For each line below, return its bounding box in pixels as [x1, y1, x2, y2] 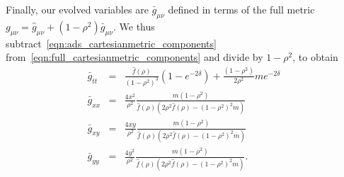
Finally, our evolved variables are [6, 2, 149, 16]
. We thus [113, 18, 155, 33]
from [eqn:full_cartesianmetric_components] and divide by [6, 50, 263, 64]
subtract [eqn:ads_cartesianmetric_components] [6, 35, 217, 50]
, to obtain [292, 50, 338, 64]
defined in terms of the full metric [168, 2, 315, 16]
